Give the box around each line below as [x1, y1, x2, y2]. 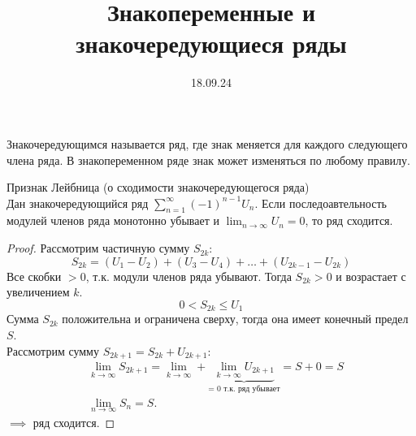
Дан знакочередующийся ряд [6, 194, 149, 211]
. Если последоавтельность [254, 194, 387, 211]
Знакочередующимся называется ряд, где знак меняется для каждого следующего [6, 135, 408, 152]
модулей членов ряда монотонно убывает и [6, 212, 219, 229]
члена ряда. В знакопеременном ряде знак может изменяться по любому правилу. [6, 151, 410, 168]
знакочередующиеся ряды [76, 27, 347, 60]
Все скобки [6, 267, 62, 284]
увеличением [6, 283, 70, 300]
